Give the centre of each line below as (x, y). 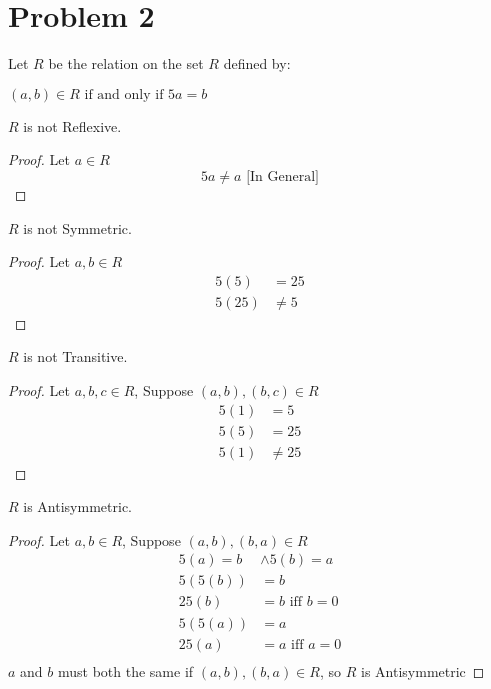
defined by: (257, 63)
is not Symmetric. (77, 227)
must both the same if (125, 670)
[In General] (282, 176)
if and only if (124, 94)
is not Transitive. (75, 356)
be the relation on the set (126, 63)
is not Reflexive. (72, 125)
